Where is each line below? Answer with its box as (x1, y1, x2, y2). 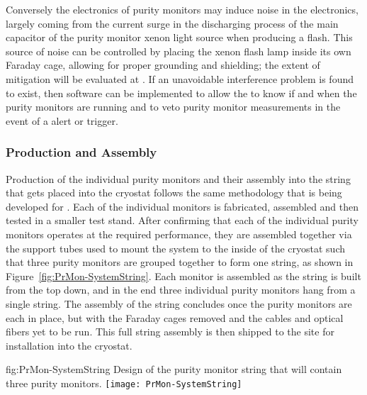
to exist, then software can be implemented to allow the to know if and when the (6, 85, 357, 100)
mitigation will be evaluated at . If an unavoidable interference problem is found (6, 71, 354, 86)
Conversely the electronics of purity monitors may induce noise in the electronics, (6, 2, 358, 16)
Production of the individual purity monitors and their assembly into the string (6, 171, 351, 186)
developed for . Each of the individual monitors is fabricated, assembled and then (6, 199, 359, 213)
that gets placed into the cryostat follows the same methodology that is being (6, 185, 342, 200)
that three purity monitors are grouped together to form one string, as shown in (6, 255, 354, 269)
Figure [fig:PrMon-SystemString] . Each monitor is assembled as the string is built (6, 268, 361, 283)
